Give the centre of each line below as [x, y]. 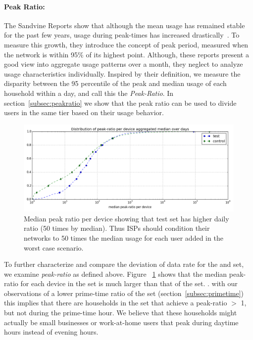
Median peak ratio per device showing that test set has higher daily [126, 218]
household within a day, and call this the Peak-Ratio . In [89, 93]
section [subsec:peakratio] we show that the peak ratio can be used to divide [120, 103]
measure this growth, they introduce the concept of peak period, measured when [126, 44]
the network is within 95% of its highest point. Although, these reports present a [126, 54]
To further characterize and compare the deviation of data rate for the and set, [124, 264]
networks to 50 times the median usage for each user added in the [124, 237]
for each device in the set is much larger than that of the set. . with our [129, 283]
